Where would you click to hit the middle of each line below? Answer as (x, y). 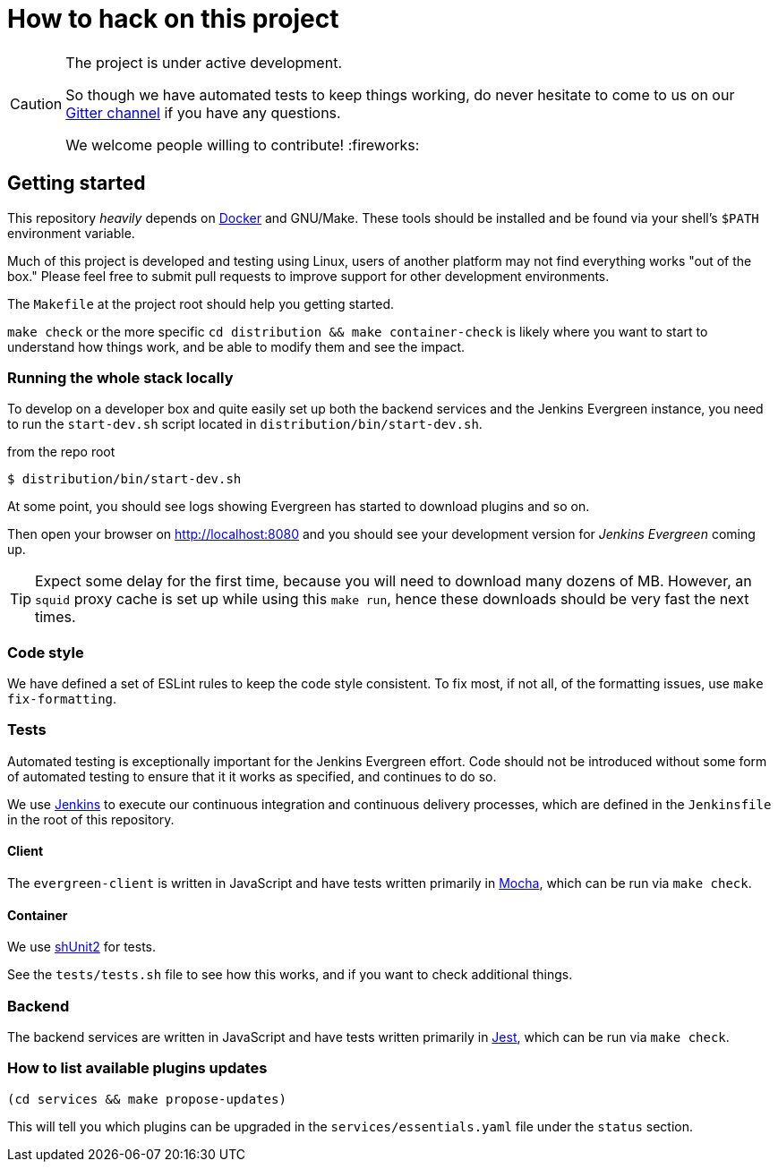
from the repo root (61, 452)
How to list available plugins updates (137, 1068)
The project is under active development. (204, 62)
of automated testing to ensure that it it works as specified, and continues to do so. (252, 776)
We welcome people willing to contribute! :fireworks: (243, 145)
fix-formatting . (62, 699)
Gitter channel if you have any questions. (203, 112)
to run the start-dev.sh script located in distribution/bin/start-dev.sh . (245, 424)
